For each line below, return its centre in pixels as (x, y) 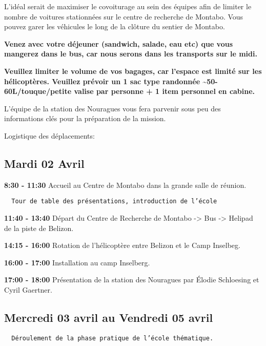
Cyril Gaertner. (28, 289)
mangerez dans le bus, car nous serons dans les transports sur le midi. (131, 54)
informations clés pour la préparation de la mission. (85, 118)
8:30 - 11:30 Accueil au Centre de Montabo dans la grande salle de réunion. (125, 185)
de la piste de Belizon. (39, 228)
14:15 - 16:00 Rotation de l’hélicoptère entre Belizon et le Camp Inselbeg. (122, 245)
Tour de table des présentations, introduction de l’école (114, 201)
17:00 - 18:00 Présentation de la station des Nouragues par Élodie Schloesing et (132, 280)
